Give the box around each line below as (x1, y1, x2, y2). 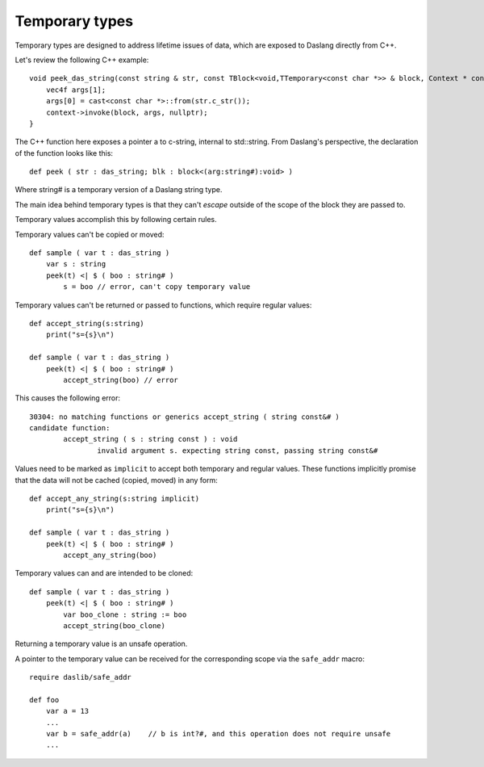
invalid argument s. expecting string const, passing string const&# (97, 446, 378, 455)
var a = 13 (45, 706, 90, 716)
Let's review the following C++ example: (15, 55, 149, 65)
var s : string (45, 259, 106, 269)
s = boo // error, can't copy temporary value (63, 283, 251, 291)
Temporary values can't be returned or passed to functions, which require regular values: (15, 300, 312, 310)
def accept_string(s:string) (29, 319, 144, 328)
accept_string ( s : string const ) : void (63, 434, 238, 444)
